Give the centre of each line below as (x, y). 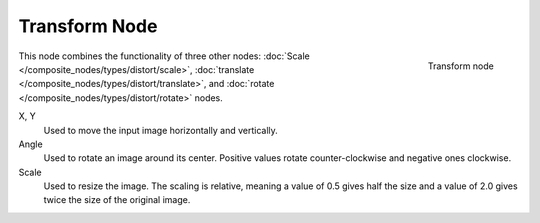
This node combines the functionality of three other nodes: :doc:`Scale (164, 56)
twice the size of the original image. (117, 200)
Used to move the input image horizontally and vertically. (161, 130)
